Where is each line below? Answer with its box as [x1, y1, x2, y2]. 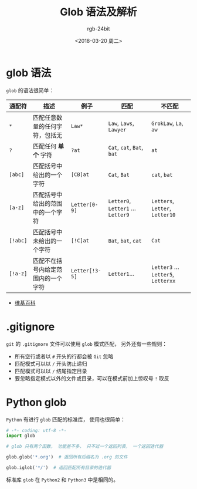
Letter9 [108, 211, 130, 218]
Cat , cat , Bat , [108, 143, 144, 151]
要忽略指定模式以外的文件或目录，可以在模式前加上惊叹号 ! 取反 [14, 375, 169, 382]
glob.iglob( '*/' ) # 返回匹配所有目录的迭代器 [6, 465, 111, 471]
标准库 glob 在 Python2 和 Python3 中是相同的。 [6, 476, 119, 483]
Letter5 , [151, 270, 175, 278]
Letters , [151, 197, 175, 205]
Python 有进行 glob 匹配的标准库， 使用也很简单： [6, 416, 126, 423]
